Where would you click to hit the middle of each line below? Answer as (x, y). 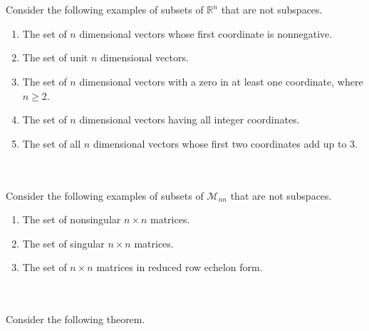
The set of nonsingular (72, 219)
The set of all (52, 143)
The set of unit (55, 57)
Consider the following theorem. (76, 319)
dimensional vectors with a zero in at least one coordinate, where (221, 81)
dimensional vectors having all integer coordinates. (189, 119)
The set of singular (63, 243)
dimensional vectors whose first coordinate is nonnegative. (206, 33)
